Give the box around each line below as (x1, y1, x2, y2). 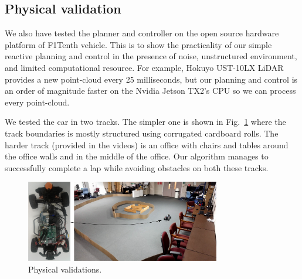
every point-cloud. (5, 96, 70, 108)
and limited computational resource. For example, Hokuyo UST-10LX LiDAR (5, 61, 284, 73)
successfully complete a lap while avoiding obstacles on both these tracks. (5, 161, 269, 173)
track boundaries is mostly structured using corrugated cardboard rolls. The (5, 127, 279, 139)
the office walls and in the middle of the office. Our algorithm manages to (5, 150, 269, 162)
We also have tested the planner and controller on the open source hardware (5, 27, 279, 39)
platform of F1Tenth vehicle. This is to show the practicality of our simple (5, 38, 272, 50)
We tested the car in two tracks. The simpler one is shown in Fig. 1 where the (5, 115, 286, 128)
